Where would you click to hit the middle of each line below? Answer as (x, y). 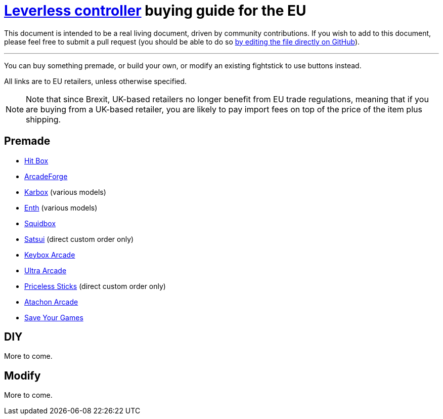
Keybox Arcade (50, 255)
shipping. (43, 119)
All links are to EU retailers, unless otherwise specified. (96, 81)
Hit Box (36, 160)
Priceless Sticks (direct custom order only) (95, 286)
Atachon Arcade (51, 302)
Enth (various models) (61, 207)
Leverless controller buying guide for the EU (155, 11)
